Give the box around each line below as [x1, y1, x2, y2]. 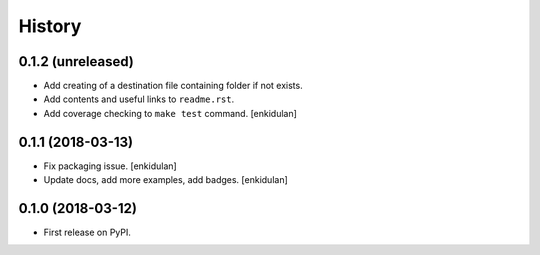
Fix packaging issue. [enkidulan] [43, 160, 177, 172]
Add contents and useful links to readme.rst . [43, 93, 235, 105]
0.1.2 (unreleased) [18, 53, 134, 70]
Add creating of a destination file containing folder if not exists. [43, 80, 304, 92]
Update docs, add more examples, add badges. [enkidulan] [43, 174, 289, 186]
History [18, 15, 82, 37]
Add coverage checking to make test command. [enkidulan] [43, 107, 297, 119]
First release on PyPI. [43, 226, 132, 239]
